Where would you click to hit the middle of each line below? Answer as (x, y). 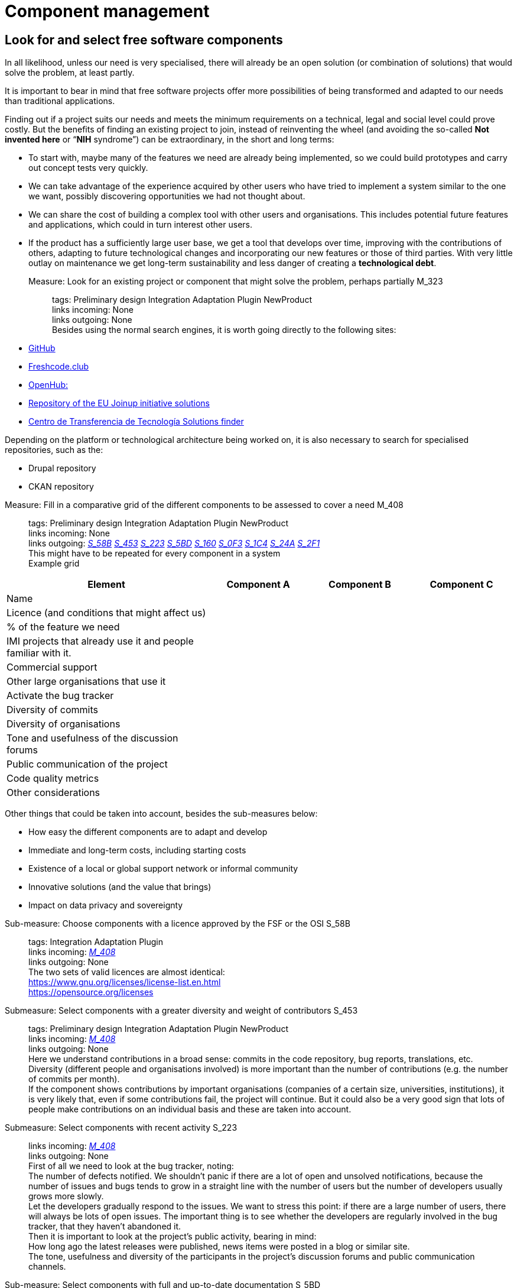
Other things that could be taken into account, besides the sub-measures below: (161, 814)
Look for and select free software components (144, 40)
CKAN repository (61, 487)
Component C (461, 585)
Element (106, 585)
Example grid (54, 564)
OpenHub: (48, 385)
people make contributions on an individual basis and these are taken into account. (190, 1109)
